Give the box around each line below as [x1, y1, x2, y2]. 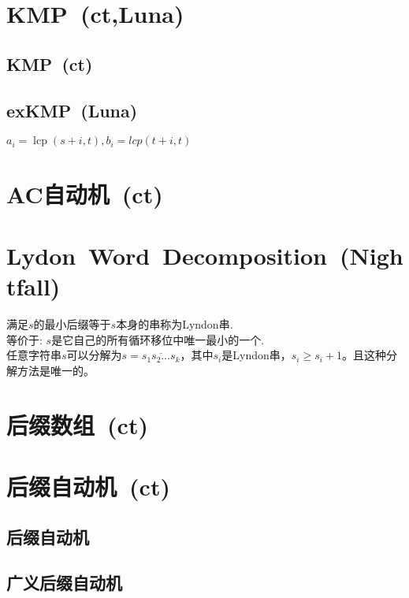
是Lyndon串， [221, 347, 292, 363]
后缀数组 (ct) [6, 408, 148, 440]
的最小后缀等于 [33, 316, 111, 332]
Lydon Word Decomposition [6, 239, 327, 271]
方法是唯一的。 [17, 362, 95, 378]
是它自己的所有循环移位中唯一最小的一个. [51, 331, 265, 347]
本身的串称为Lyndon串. [116, 316, 233, 332]
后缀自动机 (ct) [6, 470, 170, 502]
